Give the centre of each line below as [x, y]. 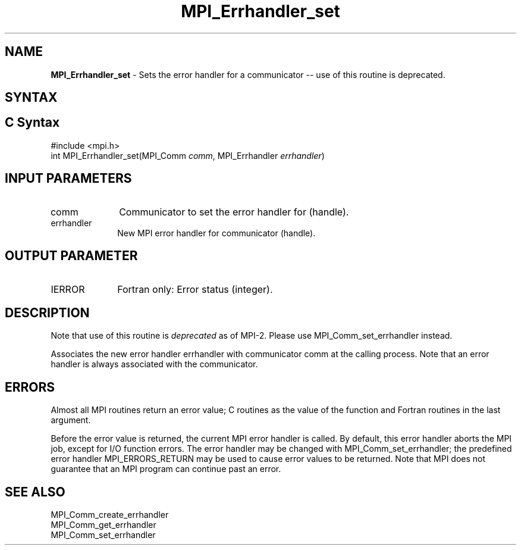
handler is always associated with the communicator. [154, 364]
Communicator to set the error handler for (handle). [234, 212]
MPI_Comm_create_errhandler [110, 515]
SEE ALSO [35, 492]
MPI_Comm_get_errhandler [103, 525]
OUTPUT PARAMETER [71, 256]
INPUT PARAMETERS [68, 179]
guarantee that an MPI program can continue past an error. [166, 469]
